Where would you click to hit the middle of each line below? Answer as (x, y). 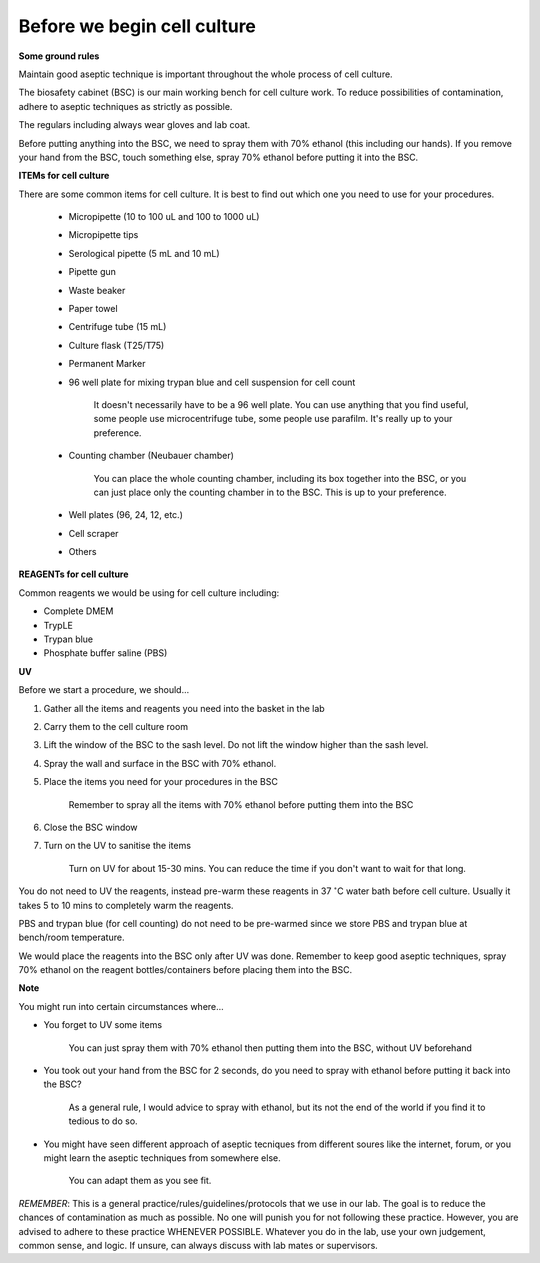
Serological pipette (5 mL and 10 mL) (144, 253)
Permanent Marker (107, 364)
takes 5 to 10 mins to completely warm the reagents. (126, 905)
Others (82, 552)
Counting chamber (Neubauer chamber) (151, 456)
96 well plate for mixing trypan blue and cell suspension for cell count (212, 382)
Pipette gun (92, 272)
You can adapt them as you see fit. (140, 1181)
